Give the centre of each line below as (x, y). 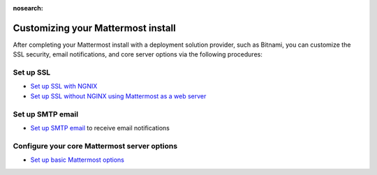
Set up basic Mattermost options (77, 160)
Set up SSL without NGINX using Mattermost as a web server (118, 96)
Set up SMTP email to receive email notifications (100, 128)
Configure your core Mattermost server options (95, 146)
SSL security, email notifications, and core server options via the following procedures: (138, 54)
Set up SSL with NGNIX (64, 86)
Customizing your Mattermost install (94, 28)
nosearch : (28, 8)
